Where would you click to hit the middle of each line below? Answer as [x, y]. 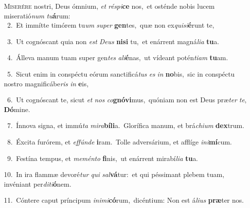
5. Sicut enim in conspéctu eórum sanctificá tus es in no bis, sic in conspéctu [121, 73]
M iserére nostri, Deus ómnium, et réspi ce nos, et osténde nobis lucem [109, 6]
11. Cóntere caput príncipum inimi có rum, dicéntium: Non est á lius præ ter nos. [124, 200]
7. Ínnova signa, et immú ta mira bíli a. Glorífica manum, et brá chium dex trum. [126, 125]
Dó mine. [17, 109]
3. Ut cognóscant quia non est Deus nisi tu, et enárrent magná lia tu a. [113, 41]
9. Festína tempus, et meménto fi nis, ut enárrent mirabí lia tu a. [103, 158]
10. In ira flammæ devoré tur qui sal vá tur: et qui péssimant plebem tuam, [114, 174]
